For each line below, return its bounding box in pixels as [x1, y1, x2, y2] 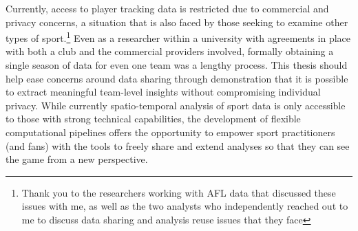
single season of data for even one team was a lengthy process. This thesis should [6, 58, 348, 72]
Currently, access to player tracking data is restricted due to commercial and [6, 1, 329, 15]
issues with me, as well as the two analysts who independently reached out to [21, 199, 348, 213]
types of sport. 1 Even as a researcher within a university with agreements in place [6, 29, 350, 45]
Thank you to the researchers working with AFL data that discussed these [21, 185, 336, 199]
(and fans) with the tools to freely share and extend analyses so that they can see [6, 138, 350, 153]
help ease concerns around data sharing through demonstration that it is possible [6, 71, 348, 85]
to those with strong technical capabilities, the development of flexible [6, 111, 301, 126]
